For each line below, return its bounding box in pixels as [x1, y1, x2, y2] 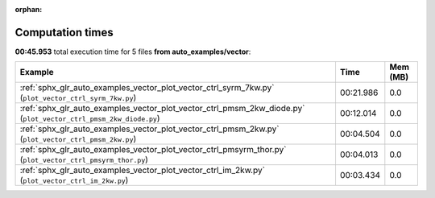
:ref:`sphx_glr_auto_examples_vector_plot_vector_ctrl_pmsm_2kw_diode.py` [19, 103, 305, 114]
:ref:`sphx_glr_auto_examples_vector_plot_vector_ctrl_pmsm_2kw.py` [19, 123, 280, 134]
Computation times [14, 25, 114, 39]
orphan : [14, 5, 43, 14]
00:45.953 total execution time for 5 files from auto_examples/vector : [14, 47, 251, 56]
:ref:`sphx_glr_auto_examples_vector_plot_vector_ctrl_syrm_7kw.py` [19, 82, 275, 93]
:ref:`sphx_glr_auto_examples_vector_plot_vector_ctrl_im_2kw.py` [19, 165, 266, 176]
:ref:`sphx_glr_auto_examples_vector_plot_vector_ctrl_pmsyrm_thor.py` [19, 144, 287, 155]
